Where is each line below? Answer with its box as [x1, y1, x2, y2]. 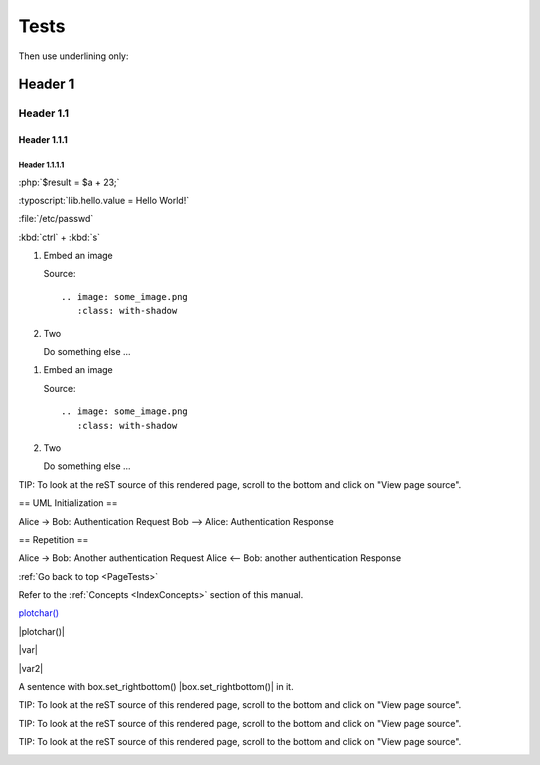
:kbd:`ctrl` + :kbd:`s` [18, 231, 100, 243]
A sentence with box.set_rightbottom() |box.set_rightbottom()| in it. [18, 681, 294, 693]
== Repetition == [18, 533, 89, 545]
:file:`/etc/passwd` [18, 213, 94, 225]
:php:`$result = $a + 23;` [18, 176, 120, 188]
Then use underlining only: [18, 50, 129, 62]
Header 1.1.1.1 [18, 160, 65, 170]
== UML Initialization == [18, 497, 119, 509]
